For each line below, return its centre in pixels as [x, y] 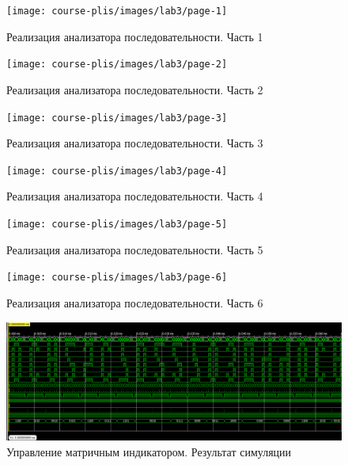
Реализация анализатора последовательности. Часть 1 [135, 36]
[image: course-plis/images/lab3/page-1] [117, 11]
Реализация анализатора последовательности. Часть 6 [135, 302]
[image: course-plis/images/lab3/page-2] [117, 65]
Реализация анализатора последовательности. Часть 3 [135, 143]
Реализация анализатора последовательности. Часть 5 [135, 249]
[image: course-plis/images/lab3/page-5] [117, 224]
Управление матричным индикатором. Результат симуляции [149, 451]
